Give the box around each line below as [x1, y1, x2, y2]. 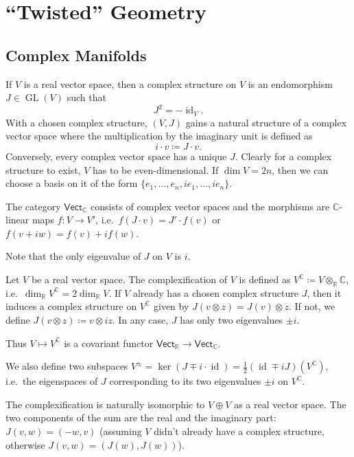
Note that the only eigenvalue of [5, 249, 141, 263]
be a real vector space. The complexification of [31, 272, 228, 287]
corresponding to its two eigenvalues [109, 374, 261, 388]
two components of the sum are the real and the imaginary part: [5, 410, 276, 425]
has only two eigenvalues [180, 313, 283, 327]
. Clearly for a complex [235, 148, 332, 163]
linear [5, 212, 29, 227]
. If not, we [288, 299, 335, 313]
